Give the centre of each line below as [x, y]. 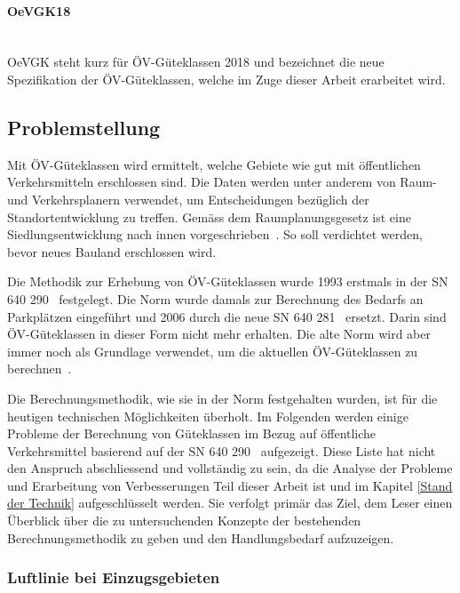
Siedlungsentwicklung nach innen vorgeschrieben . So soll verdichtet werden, [215, 234]
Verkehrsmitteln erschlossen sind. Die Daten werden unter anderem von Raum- [222, 182]
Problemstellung [84, 127]
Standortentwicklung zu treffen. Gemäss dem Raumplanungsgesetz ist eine [209, 216]
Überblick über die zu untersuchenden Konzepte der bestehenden [184, 521]
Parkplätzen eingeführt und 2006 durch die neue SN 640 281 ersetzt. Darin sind [227, 316]
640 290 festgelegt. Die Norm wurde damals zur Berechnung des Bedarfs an [215, 298]
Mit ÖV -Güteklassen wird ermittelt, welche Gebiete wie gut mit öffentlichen [214, 164]
